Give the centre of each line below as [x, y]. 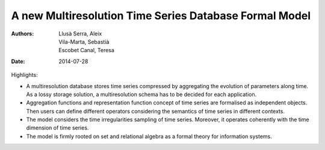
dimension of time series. [57, 128]
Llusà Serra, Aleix [80, 34]
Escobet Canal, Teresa [86, 50]
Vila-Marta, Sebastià [84, 41]
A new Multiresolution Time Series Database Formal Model [161, 16]
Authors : [23, 34]
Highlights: [25, 75]
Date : [18, 61]
